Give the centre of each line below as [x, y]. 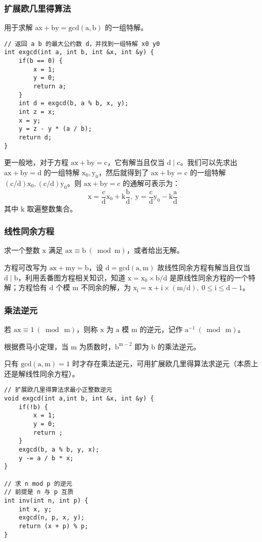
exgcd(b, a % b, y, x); [59, 449]
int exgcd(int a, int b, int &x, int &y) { [79, 52]
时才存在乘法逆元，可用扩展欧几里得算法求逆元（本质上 [165, 363]
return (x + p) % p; [53, 526]
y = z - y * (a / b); [55, 129]
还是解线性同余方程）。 [42, 373]
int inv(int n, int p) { [46, 500]
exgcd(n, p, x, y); [52, 518]
